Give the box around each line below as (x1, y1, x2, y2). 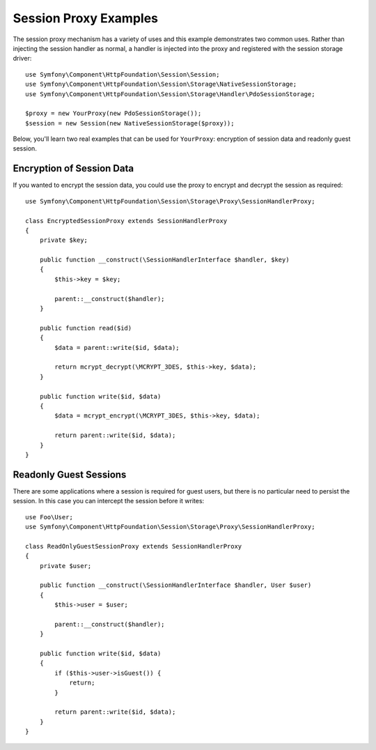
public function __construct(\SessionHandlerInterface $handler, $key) (39, 256, 290, 264)
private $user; (39, 562, 92, 569)
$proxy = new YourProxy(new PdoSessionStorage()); (25, 109, 202, 118)
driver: (13, 54, 32, 63)
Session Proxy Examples (13, 10, 159, 26)
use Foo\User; (25, 513, 73, 521)
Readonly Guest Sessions (13, 468, 127, 480)
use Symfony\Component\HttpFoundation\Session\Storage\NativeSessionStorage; (25, 80, 297, 89)
